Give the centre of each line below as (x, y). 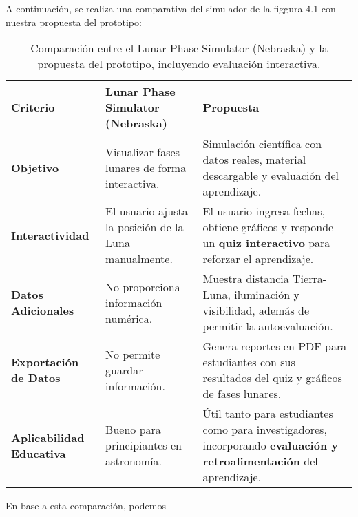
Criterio (33, 107)
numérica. (129, 318)
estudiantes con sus (249, 362)
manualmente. (139, 259)
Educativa (39, 453)
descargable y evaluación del (271, 176)
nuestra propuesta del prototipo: (74, 22)
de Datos (36, 378)
